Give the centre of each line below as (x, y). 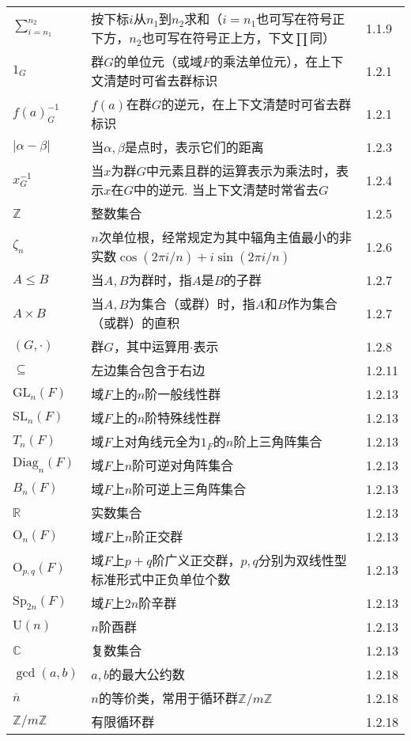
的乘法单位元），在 (264, 61)
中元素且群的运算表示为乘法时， (241, 171)
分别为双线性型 (302, 560)
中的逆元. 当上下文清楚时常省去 (226, 190)
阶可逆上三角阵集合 (189, 489)
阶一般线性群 (183, 394)
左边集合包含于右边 (148, 370)
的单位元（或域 (158, 61)
